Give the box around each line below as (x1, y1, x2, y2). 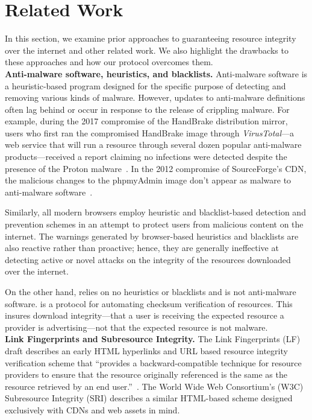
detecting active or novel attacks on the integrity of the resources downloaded (5, 253, 291, 266)
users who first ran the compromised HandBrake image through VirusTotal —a (5, 126, 295, 139)
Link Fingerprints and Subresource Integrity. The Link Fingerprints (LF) (5, 332, 301, 345)
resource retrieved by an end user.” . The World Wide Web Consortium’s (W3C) (5, 380, 304, 392)
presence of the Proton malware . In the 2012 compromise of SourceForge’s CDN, (5, 162, 307, 174)
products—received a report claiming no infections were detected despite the (5, 150, 287, 163)
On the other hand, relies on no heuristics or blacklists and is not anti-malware (5, 285, 296, 297)
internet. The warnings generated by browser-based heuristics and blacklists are (5, 229, 299, 242)
